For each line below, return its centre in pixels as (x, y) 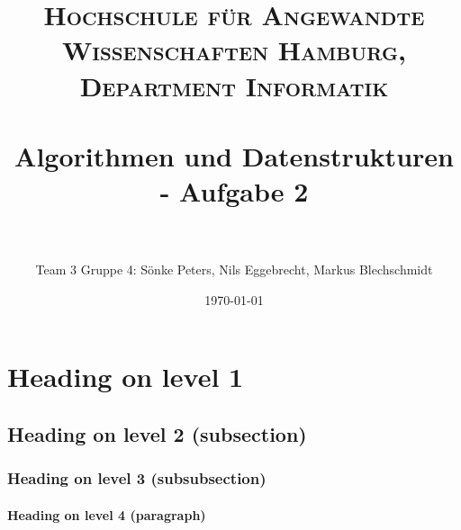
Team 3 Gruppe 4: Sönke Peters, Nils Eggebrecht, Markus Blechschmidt (234, 269)
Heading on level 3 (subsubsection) (137, 478)
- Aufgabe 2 (234, 191)
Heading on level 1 (126, 377)
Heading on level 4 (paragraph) (107, 514)
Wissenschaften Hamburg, (234, 50)
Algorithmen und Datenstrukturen (234, 155)
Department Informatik (234, 85)
